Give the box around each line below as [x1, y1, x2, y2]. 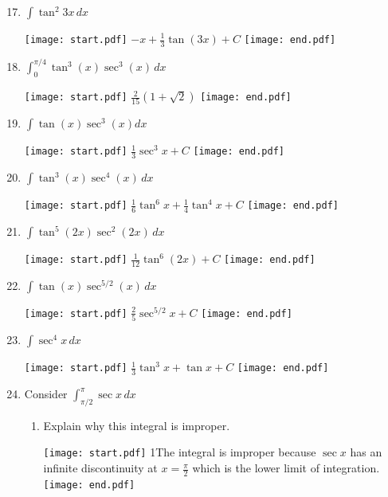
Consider [24, 385, 68, 402]
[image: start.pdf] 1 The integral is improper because [43, 444, 316, 460]
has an [350, 444, 382, 460]
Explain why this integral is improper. [43, 417, 230, 433]
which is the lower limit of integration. [192, 460, 380, 476]
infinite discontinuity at [43, 460, 158, 476]
